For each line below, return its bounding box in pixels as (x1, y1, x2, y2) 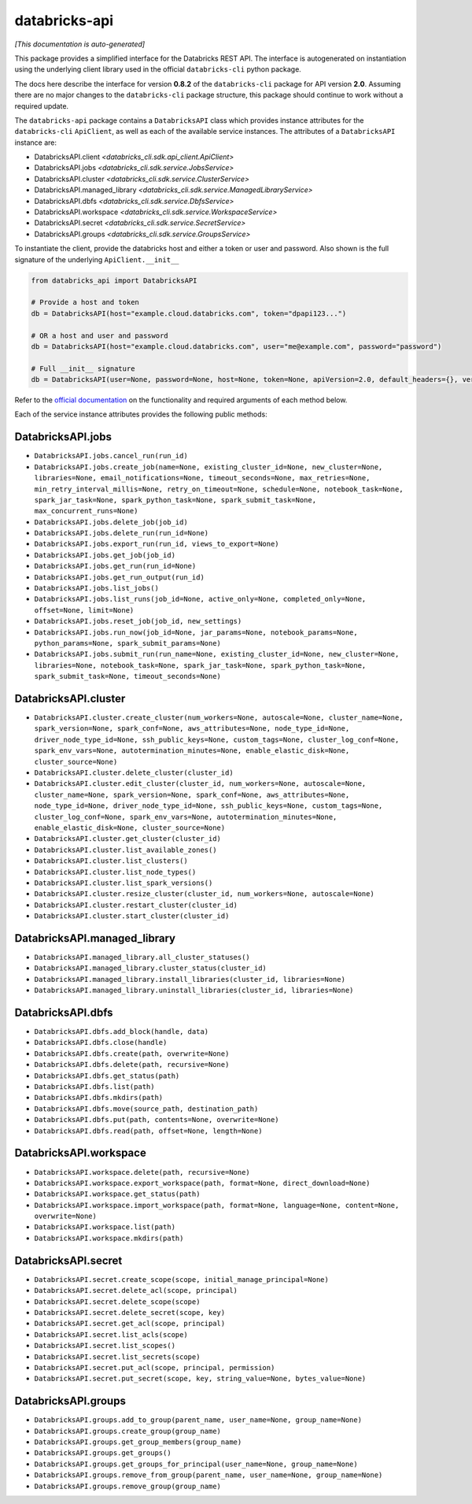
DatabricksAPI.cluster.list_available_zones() (34, 845, 217, 854)
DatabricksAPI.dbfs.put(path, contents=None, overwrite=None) (34, 1115, 279, 1124)
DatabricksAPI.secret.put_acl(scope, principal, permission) (34, 1363, 275, 1372)
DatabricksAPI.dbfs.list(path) (34, 1083, 155, 1091)
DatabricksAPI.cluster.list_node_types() (34, 867, 197, 876)
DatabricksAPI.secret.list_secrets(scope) (34, 1352, 201, 1361)
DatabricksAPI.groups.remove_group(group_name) (34, 1481, 222, 1491)
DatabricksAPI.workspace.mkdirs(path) (34, 1233, 184, 1243)
